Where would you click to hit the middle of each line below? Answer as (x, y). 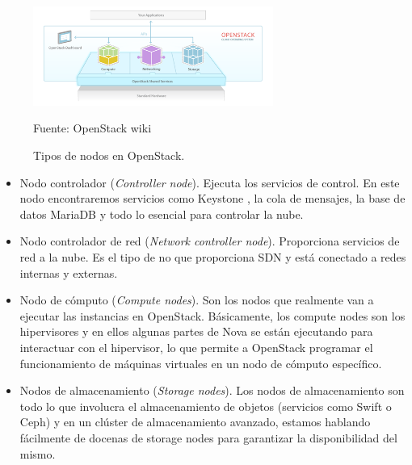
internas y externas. (69, 272)
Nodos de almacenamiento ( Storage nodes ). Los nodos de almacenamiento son (212, 390)
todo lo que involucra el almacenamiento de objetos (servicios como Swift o (206, 406)
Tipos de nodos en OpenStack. (109, 155)
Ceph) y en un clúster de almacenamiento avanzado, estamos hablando (195, 422)
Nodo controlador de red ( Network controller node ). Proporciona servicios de (210, 241)
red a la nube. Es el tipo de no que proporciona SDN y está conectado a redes (213, 256)
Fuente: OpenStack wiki (92, 128)
